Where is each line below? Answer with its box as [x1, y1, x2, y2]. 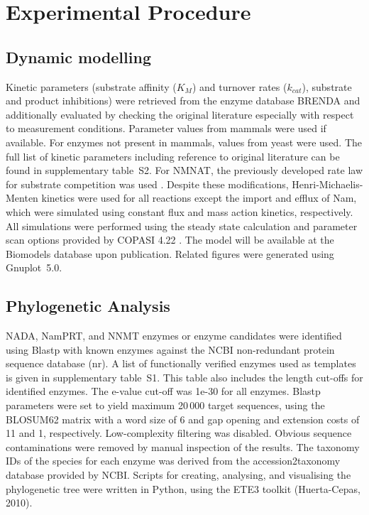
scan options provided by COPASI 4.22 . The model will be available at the [6, 232, 334, 247]
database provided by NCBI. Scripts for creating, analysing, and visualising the [6, 467, 351, 482]
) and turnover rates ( [192, 79, 287, 94]
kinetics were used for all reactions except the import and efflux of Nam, [41, 190, 357, 205]
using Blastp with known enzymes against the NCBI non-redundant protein [6, 342, 335, 357]
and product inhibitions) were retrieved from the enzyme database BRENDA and [6, 93, 360, 108]
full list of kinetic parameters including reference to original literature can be [6, 148, 340, 163]
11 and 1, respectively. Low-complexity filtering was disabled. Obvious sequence [6, 425, 352, 440]
